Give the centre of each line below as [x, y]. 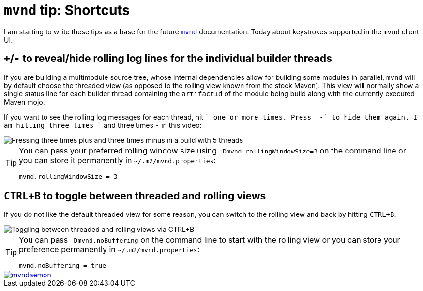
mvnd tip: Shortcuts [67, 10]
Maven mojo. [24, 102]
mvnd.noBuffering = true [63, 266]
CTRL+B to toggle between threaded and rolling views [135, 196]
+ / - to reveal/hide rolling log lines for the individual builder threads [168, 59]
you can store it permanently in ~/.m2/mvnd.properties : [117, 160]
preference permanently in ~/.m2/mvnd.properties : [109, 250]
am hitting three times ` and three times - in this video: [103, 125]
